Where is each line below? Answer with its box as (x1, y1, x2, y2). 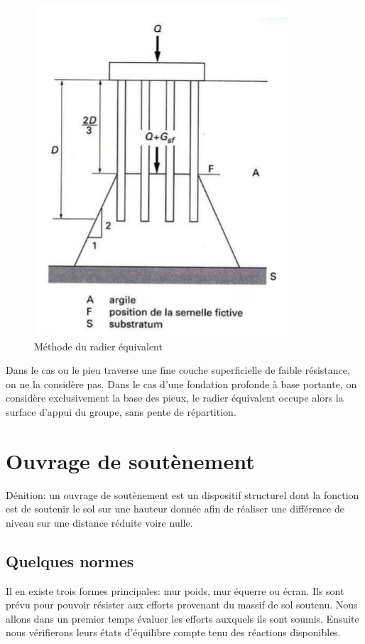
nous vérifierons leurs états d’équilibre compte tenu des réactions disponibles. (6, 625, 341, 640)
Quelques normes (6, 549, 134, 571)
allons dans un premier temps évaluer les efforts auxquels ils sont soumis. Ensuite (6, 611, 359, 626)
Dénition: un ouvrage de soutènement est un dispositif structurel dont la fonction (6, 487, 359, 502)
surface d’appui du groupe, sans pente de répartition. (6, 404, 236, 419)
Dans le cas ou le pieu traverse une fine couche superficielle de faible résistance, (6, 363, 350, 377)
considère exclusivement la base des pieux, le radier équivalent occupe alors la (6, 390, 344, 405)
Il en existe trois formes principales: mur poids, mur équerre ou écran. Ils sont (6, 583, 344, 598)
